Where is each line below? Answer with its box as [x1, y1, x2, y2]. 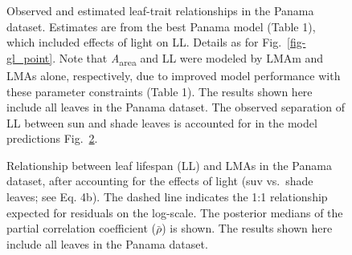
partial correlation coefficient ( [6, 220, 157, 237]
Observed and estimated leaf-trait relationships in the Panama [6, 2, 314, 18]
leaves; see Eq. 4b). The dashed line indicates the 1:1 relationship [6, 188, 328, 205]
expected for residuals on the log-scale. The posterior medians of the [6, 204, 343, 221]
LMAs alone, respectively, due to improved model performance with [6, 67, 341, 83]
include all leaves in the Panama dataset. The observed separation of [6, 99, 345, 115]
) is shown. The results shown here [162, 220, 333, 237]
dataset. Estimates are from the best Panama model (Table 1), [6, 18, 316, 34]
